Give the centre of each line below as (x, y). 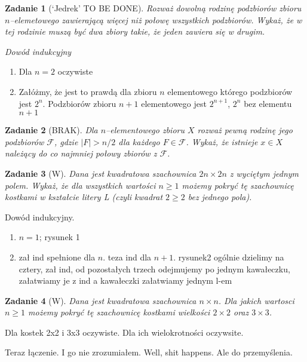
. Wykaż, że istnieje (222, 141)
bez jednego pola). (220, 197)
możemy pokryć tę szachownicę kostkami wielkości (119, 312)
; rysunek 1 (59, 237)
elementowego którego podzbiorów (230, 91)
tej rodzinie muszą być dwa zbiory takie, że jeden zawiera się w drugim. (135, 31)
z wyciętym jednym (264, 173)
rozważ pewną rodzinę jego (245, 130)
